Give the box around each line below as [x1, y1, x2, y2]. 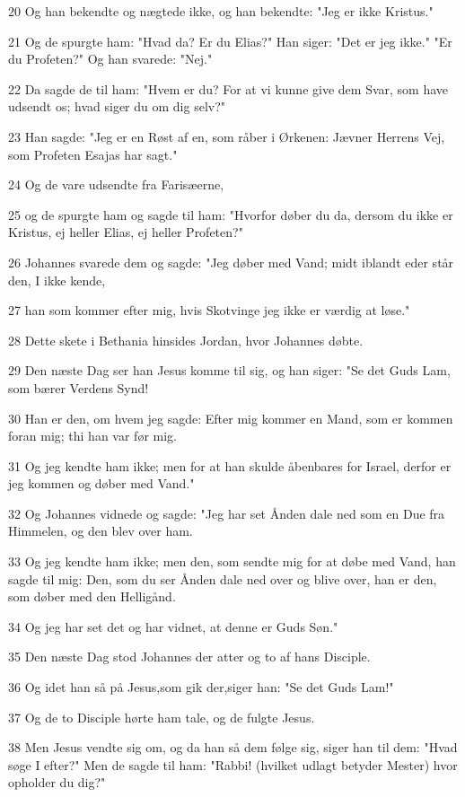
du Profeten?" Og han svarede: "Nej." [8, 49, 213, 68]
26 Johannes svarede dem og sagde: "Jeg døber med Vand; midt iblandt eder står [8, 252, 454, 271]
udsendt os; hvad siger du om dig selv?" [8, 97, 226, 116]
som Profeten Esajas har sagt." [8, 145, 178, 163]
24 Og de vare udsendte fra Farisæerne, [8, 175, 224, 194]
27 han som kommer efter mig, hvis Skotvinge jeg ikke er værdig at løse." [8, 301, 410, 320]
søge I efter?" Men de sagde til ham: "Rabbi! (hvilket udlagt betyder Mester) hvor [8, 755, 458, 774]
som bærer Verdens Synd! [8, 378, 149, 397]
